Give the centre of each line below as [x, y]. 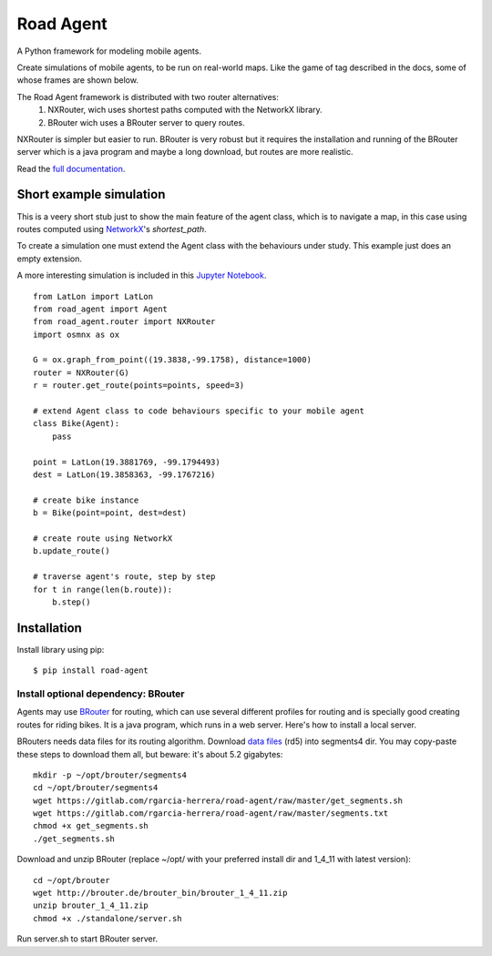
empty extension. [49, 259]
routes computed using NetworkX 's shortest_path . [112, 229]
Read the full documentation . [71, 168]
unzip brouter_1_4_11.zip [91, 905]
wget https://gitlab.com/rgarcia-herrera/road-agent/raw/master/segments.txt [211, 814]
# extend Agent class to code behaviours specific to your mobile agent [199, 411]
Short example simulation [91, 194]
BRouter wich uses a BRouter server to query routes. [146, 122]
